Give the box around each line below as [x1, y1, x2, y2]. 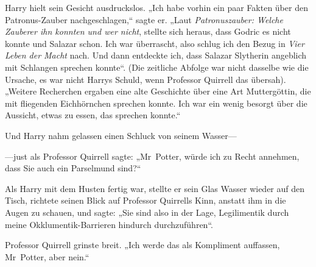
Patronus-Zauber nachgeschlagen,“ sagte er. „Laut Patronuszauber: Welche [5, 13, 283, 26]
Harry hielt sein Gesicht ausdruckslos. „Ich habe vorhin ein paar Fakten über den [5, 1, 308, 13]
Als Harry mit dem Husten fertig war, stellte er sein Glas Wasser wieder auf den [5, 182, 305, 194]
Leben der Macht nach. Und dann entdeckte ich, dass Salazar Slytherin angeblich [5, 49, 307, 62]
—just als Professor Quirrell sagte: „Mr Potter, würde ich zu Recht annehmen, [5, 149, 300, 162]
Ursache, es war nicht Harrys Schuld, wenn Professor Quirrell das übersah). [5, 73, 286, 85]
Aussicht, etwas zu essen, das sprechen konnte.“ [5, 109, 181, 121]
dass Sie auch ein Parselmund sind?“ [5, 162, 141, 174]
